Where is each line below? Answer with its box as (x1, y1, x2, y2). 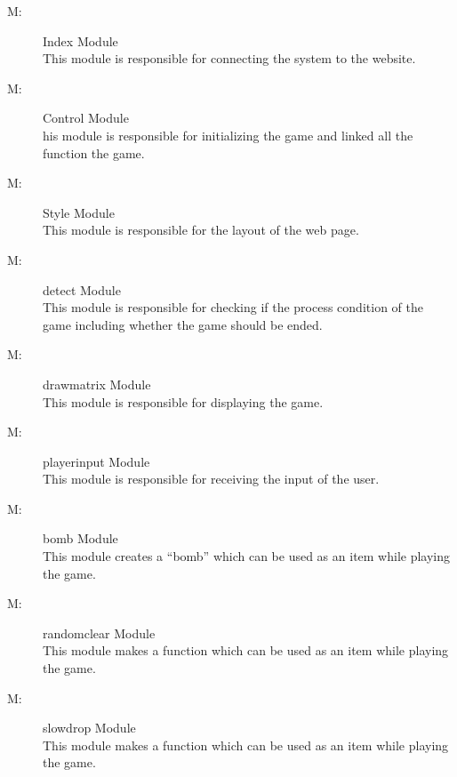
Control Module (43, 108, 129, 127)
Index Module (43, 31, 118, 50)
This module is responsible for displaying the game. (43, 392, 324, 411)
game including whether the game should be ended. (43, 315, 323, 333)
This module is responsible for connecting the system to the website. (43, 49, 416, 68)
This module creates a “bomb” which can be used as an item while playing (43, 547, 451, 565)
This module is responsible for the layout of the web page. (43, 220, 359, 239)
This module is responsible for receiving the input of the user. (43, 469, 380, 488)
